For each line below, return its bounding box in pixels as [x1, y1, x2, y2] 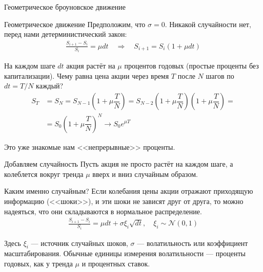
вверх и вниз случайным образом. [92, 168, 198, 179]
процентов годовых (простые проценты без [124, 60, 259, 71]
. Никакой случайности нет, [165, 18, 251, 29]
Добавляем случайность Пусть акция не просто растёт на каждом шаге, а [4, 158, 233, 169]
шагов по [206, 70, 234, 81]
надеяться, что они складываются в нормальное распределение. [4, 206, 202, 216]
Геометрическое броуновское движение [4, 2, 126, 12]
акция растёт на [66, 60, 115, 71]
